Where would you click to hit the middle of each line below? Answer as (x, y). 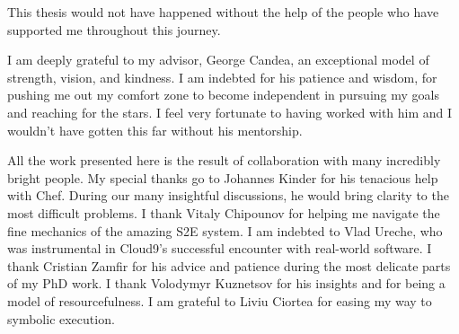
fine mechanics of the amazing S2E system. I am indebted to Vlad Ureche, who (225, 230)
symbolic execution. (61, 318)
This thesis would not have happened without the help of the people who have (223, 12)
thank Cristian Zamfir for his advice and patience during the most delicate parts (229, 265)
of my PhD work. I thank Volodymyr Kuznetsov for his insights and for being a (226, 283)
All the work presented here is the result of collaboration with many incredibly (224, 160)
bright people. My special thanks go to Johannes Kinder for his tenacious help (223, 177)
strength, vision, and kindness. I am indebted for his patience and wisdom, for (222, 77)
